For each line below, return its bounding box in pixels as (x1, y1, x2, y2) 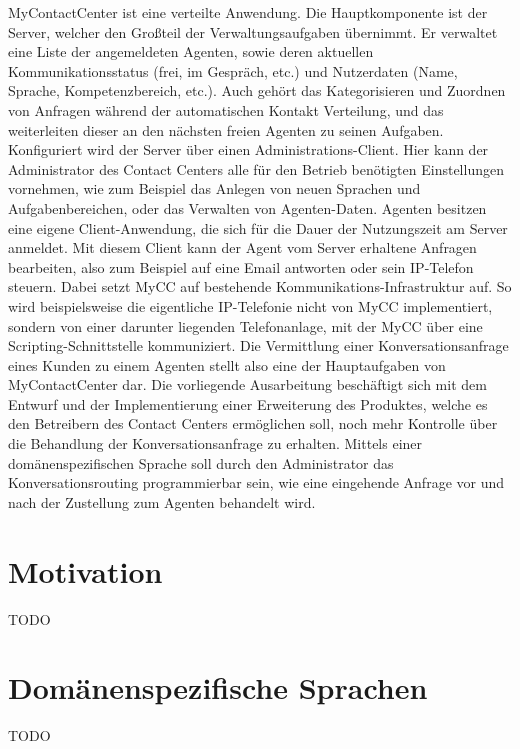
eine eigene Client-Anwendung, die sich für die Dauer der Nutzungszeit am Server (8, 217, 508, 238)
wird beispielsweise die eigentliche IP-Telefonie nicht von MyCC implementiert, (8, 295, 493, 316)
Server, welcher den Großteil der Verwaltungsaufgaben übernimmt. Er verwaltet (8, 21, 498, 42)
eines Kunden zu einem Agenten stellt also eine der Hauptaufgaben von (8, 354, 446, 375)
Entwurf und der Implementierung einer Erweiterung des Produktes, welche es (8, 393, 488, 414)
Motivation (8, 550, 163, 591)
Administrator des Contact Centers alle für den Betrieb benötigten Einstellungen (8, 158, 504, 179)
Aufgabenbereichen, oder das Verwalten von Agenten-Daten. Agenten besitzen (8, 197, 487, 218)
